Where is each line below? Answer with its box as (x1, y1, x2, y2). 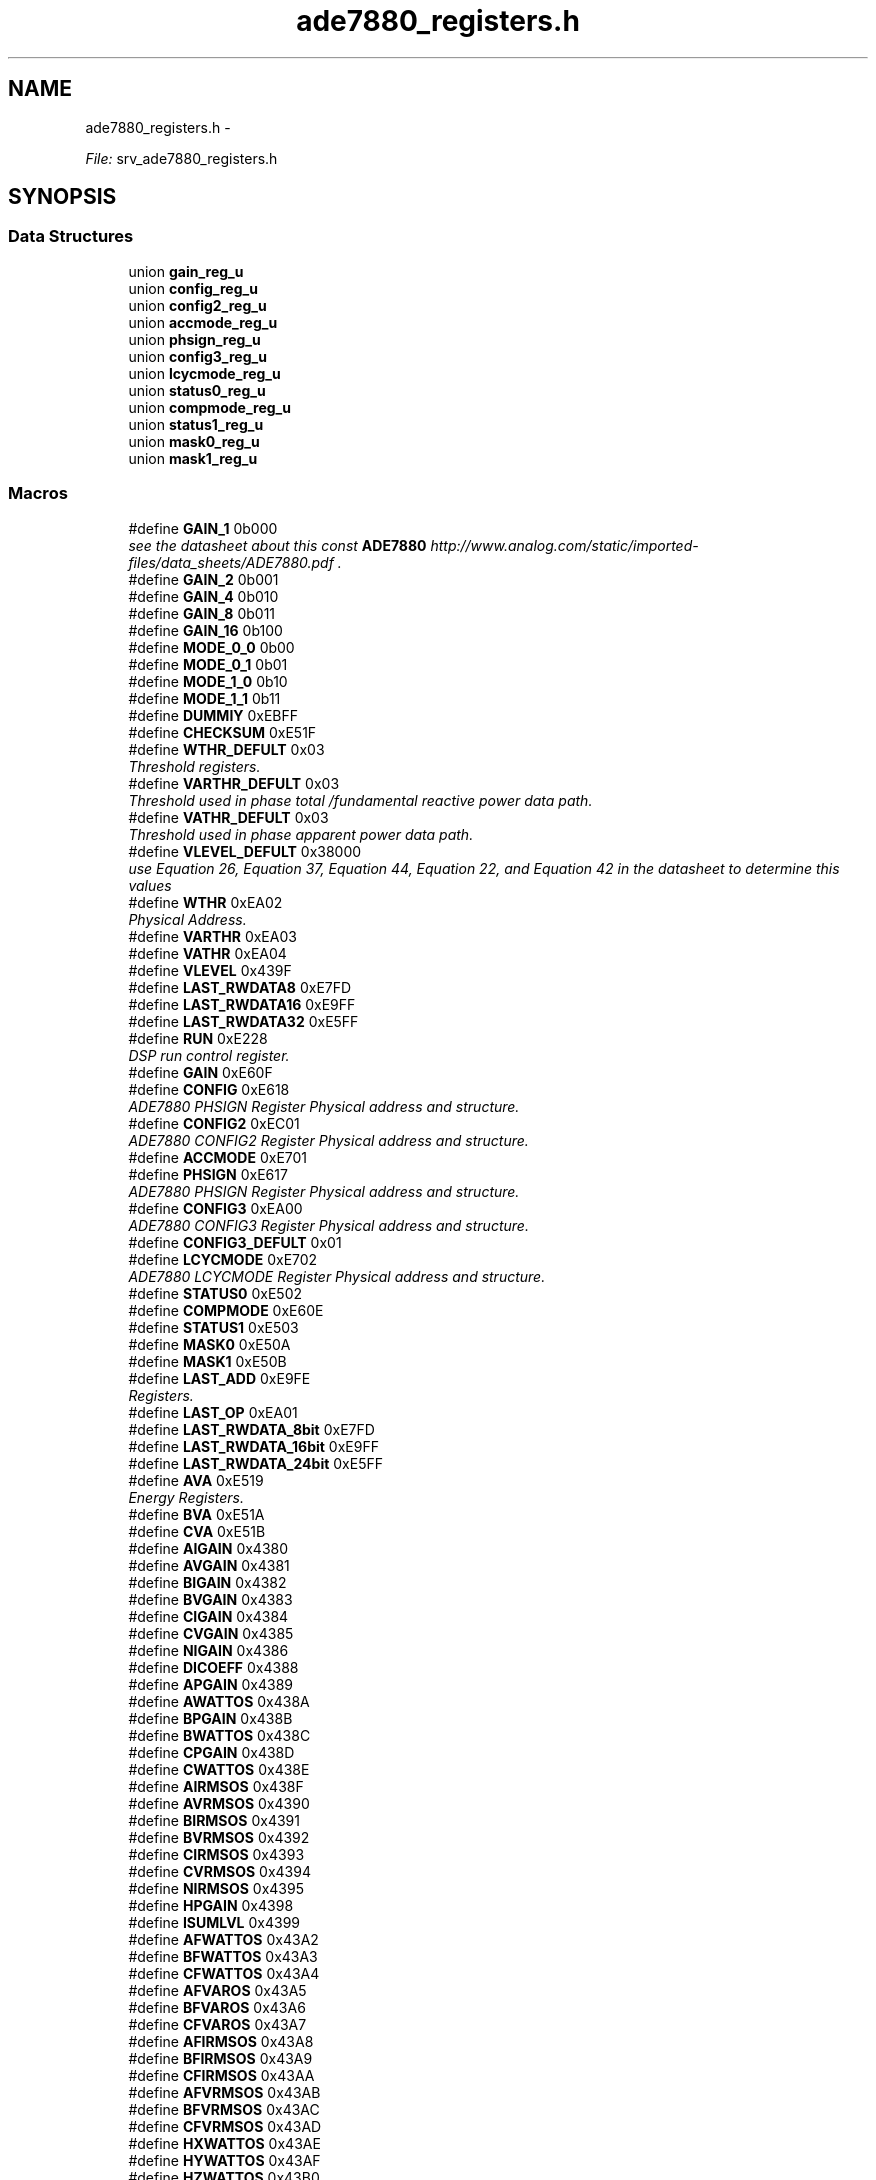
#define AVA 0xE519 (128, 1471, 264, 1489)
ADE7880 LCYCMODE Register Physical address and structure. (128, 1267, 546, 1285)
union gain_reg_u (128, 262, 244, 280)
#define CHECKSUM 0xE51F (128, 723, 317, 741)
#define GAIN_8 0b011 (128, 604, 276, 622)
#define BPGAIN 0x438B (128, 1709, 293, 1727)
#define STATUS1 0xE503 (128, 1318, 299, 1336)
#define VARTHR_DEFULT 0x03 (128, 774, 340, 792)
